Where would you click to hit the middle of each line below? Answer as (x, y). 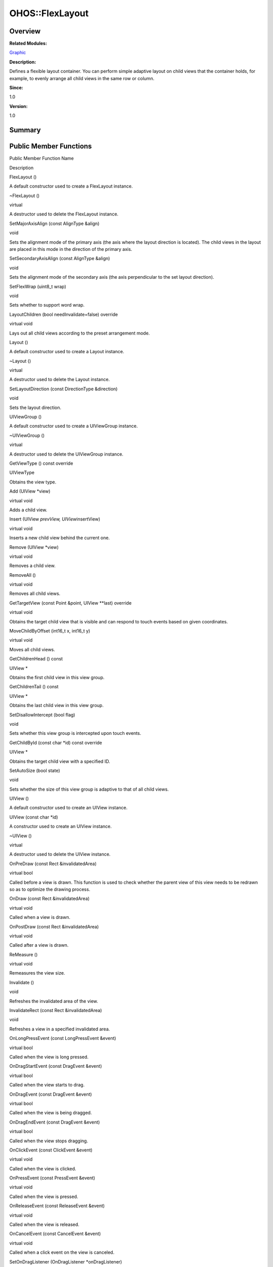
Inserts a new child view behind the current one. (60, 538)
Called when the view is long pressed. (49, 1057)
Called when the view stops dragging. (49, 1141)
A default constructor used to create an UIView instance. (69, 808)
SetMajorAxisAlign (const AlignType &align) (54, 223)
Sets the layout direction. (35, 407)
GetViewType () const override (41, 463)
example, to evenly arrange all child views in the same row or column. (82, 78)
